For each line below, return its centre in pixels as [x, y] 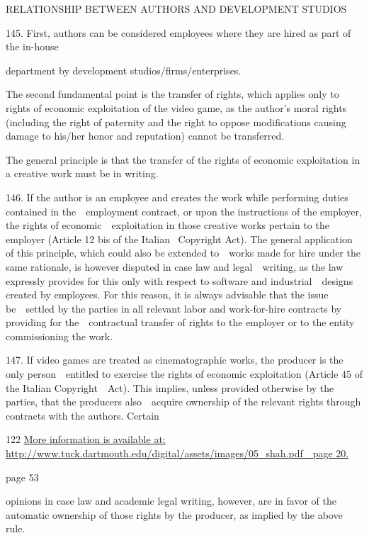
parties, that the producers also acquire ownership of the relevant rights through [183, 402]
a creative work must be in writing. [82, 173]
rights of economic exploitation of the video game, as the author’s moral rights [176, 107]
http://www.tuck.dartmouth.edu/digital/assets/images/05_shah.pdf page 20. [177, 453]
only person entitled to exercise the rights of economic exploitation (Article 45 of [184, 374]
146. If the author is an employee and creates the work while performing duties [177, 197]
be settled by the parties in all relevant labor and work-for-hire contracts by [174, 308]
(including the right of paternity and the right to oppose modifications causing [176, 122]
